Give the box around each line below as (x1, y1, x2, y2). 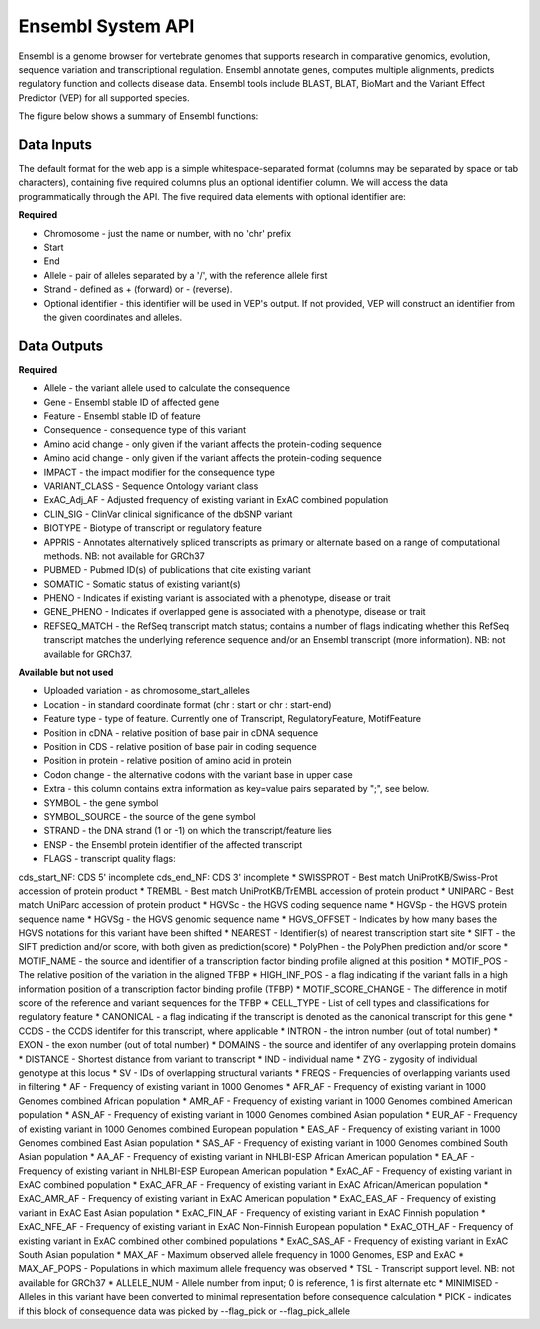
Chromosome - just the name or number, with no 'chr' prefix (43, 227, 292, 239)
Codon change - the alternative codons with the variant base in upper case (43, 768, 354, 780)
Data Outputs (18, 337, 104, 354)
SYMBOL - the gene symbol (43, 796, 159, 809)
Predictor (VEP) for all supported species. (18, 91, 190, 104)
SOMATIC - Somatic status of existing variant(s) (43, 578, 241, 590)
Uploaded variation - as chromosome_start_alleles (43, 685, 250, 697)
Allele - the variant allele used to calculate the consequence (43, 382, 291, 394)
